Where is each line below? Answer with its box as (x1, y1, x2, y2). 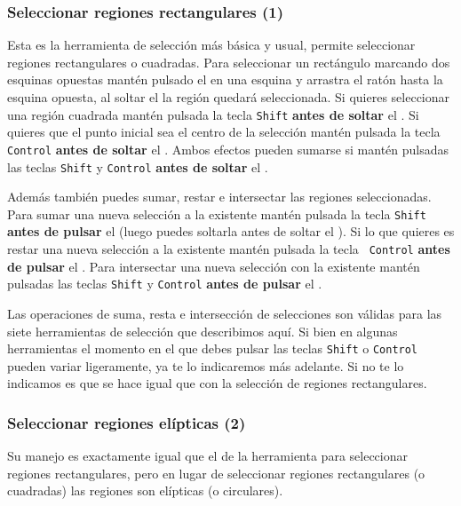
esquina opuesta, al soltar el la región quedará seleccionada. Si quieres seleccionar (7, 88, 450, 106)
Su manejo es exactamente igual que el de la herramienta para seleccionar (7, 447, 408, 465)
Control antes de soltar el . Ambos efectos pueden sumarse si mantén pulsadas (7, 139, 449, 158)
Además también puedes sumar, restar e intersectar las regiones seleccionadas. (7, 187, 432, 206)
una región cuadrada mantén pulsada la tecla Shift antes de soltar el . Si (7, 105, 419, 123)
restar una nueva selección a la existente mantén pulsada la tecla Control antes (7, 240, 450, 257)
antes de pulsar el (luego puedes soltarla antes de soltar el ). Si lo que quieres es (7, 222, 455, 241)
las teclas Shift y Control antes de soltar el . (7, 157, 268, 176)
